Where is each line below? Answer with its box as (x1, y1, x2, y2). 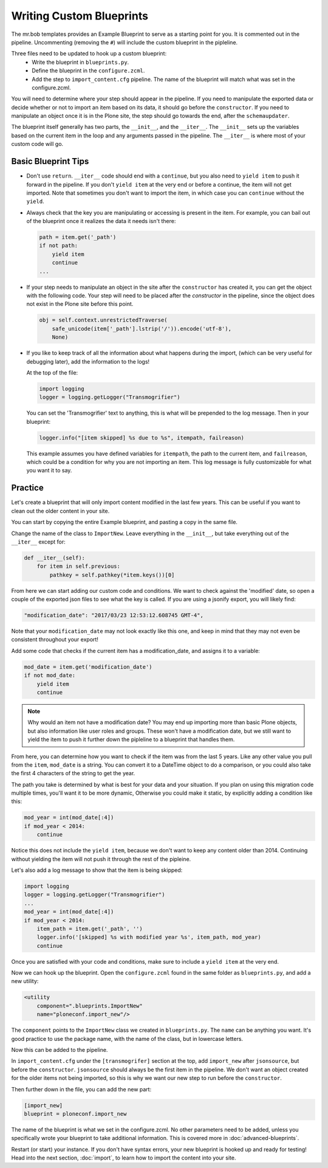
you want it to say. (26, 467, 72, 474)
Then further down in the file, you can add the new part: (11, 1085, 152, 1093)
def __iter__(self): (24, 554, 85, 561)
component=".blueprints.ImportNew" (36, 1002, 143, 1009)
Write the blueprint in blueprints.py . (32, 58, 129, 66)
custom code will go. (11, 140, 64, 148)
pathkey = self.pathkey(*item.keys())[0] (49, 572, 175, 578)
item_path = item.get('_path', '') (36, 925, 143, 932)
